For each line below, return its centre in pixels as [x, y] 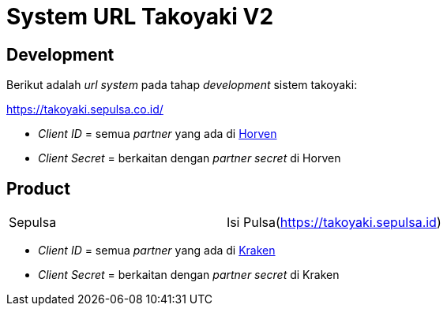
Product [38, 188]
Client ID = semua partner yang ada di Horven [158, 134]
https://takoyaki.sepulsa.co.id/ [85, 110]
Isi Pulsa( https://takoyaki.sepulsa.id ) [334, 223]
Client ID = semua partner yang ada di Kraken [157, 251]
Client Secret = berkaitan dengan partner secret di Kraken [189, 275]
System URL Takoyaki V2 [140, 17]
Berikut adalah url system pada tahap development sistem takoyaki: [182, 85]
